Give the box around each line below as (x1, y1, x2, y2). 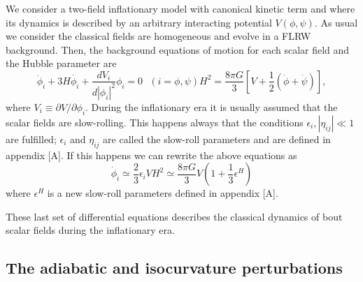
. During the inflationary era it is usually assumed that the (85, 99, 338, 114)
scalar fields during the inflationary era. (6, 223, 175, 237)
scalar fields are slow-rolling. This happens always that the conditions (6, 114, 304, 129)
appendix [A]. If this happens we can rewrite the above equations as (6, 147, 297, 162)
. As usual (314, 15, 358, 29)
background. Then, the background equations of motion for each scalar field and (6, 42, 350, 57)
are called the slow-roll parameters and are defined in (103, 131, 331, 146)
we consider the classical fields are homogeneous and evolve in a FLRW (6, 29, 311, 43)
